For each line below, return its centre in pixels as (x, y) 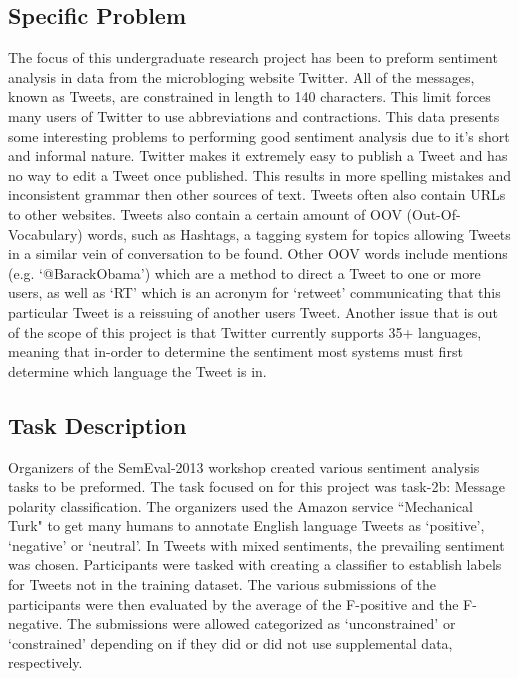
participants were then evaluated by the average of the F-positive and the (233, 603)
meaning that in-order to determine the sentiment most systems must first (235, 351)
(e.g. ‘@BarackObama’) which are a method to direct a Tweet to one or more (244, 272)
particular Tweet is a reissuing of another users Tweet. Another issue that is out (253, 311)
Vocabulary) (45, 233)
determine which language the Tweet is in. (137, 370)
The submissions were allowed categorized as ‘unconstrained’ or (261, 623)
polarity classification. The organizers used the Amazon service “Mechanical (240, 505)
